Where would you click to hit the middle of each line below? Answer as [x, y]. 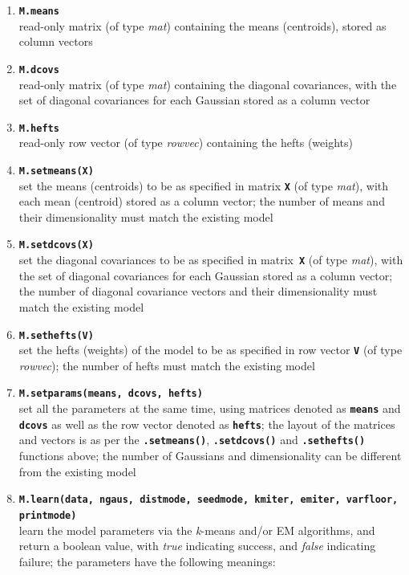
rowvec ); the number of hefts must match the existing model [167, 365]
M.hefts [39, 128]
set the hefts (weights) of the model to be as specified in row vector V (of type [211, 350]
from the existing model [77, 471]
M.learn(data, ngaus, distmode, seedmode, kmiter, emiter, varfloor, [209, 500]
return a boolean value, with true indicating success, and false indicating [197, 546]
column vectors [56, 41]
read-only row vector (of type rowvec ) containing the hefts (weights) [186, 143]
